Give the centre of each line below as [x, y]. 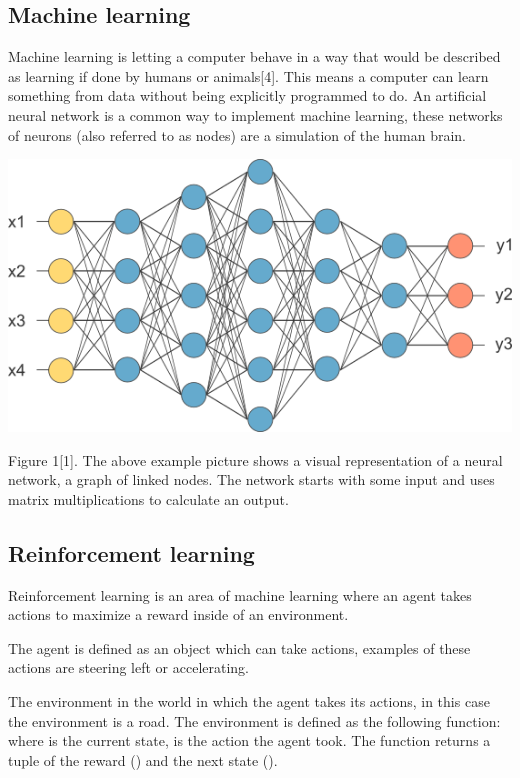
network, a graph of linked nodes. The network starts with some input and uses [251, 479]
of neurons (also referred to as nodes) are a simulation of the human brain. [237, 134]
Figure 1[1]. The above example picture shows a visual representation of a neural [255, 459]
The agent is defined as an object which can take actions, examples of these [239, 647]
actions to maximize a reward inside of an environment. [178, 614]
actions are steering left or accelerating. [129, 667]
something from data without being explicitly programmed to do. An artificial [247, 95]
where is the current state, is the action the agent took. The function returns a [249, 740]
